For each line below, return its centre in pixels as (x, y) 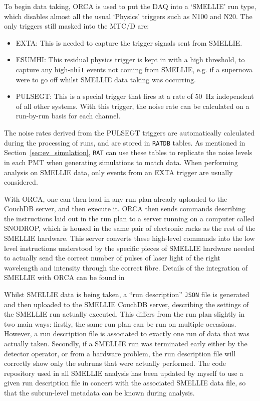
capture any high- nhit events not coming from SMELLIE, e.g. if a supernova (134, 69)
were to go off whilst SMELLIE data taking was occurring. (106, 79)
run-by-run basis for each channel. (68, 116)
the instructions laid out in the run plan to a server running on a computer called (129, 218)
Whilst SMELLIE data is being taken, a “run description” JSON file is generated (127, 294)
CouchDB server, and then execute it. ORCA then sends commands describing (125, 209)
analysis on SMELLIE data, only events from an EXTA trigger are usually (118, 172)
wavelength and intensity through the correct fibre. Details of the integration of (126, 267)
